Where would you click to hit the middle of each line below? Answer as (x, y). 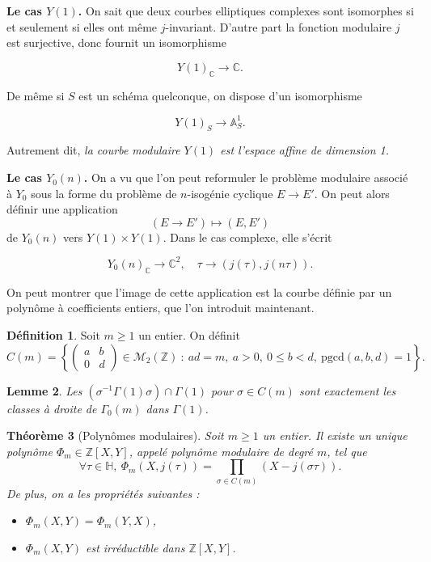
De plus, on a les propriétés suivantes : (103, 493)
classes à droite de (52, 408)
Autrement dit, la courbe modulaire (93, 150)
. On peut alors (352, 193)
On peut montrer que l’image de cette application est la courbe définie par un (199, 292)
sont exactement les (347, 390)
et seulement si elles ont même (82, 26)
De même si (36, 95)
